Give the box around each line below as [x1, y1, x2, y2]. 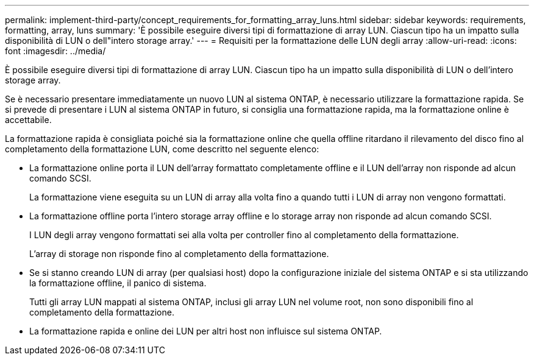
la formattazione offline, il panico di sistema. [29, 278, 207, 288]
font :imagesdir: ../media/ [5, 46, 106, 56]
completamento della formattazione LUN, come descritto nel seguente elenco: [5, 144, 319, 154]
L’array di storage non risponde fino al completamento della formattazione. [29, 249, 329, 259]
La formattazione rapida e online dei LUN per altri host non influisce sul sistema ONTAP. [29, 326, 382, 336]
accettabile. [5, 115, 52, 125]
